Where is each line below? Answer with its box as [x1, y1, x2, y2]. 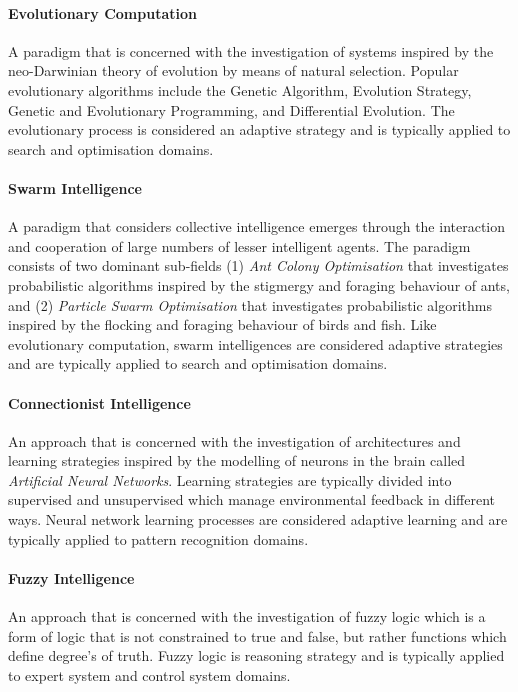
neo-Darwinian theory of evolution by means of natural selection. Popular [8, 60, 459, 81]
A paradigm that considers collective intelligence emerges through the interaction [8, 216, 506, 237]
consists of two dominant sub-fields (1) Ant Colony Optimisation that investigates [8, 255, 509, 276]
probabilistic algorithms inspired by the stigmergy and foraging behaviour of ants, [8, 274, 510, 295]
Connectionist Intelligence [8, 392, 191, 413]
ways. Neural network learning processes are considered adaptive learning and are [8, 509, 508, 530]
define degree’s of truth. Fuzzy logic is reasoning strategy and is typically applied [8, 645, 505, 666]
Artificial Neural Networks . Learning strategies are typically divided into [8, 469, 452, 490]
